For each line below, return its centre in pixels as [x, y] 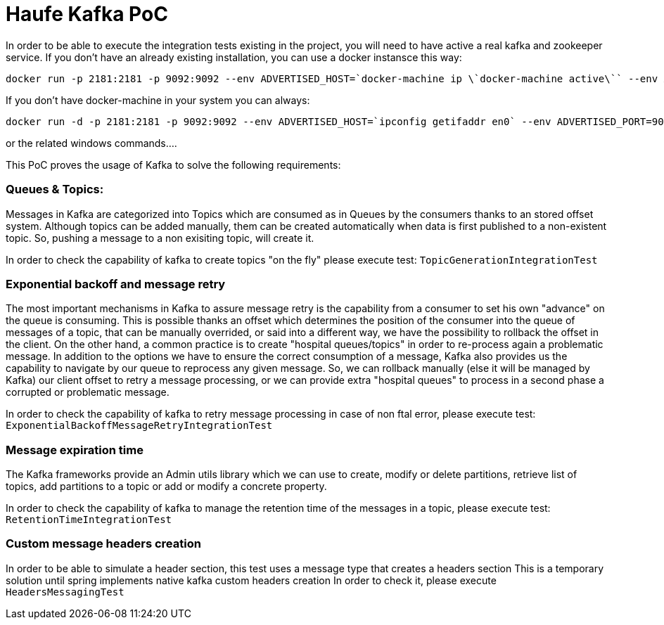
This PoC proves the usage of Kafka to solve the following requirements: [173, 165]
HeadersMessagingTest [65, 592]
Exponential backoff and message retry [116, 284]
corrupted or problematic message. [88, 392]
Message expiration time [75, 450]
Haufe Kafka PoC [87, 14]
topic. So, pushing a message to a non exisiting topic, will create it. [160, 238]
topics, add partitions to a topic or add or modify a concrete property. [166, 486]
